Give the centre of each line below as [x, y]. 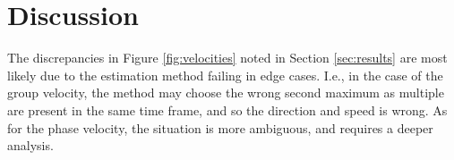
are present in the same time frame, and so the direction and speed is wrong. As [227, 109]
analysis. [30, 145]
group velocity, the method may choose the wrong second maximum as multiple [226, 93]
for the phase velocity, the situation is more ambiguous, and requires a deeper [220, 127]
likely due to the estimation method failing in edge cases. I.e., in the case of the [225, 75]
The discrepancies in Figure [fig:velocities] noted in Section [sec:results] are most [227, 58]
